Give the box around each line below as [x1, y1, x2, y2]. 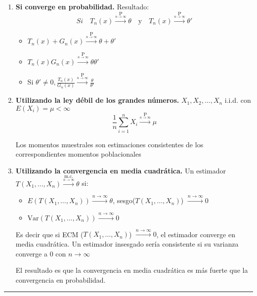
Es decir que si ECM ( [15, 229, 84, 239]
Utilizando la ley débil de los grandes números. [15, 95, 179, 105]
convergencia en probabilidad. [15, 274, 106, 285]
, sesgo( [113, 195, 135, 206]
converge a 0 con [15, 248, 66, 258]
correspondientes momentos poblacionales [15, 149, 141, 159]
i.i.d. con [224, 95, 251, 105]
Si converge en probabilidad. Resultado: [15, 1, 149, 11]
